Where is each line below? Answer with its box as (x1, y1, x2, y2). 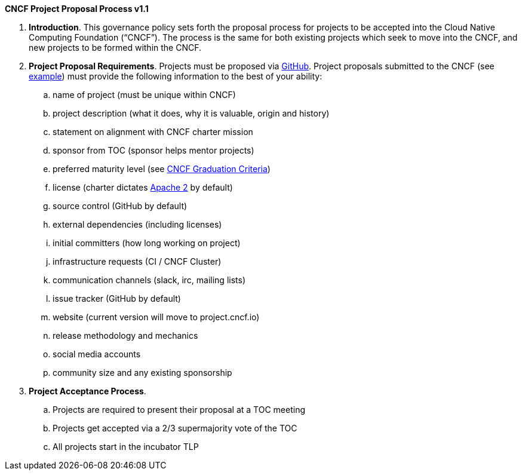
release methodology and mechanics (53, 330, 198, 341)
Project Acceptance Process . (29, 386, 146, 396)
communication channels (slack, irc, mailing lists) (53, 275, 245, 285)
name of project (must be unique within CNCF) (53, 90, 236, 100)
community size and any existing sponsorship (53, 367, 232, 378)
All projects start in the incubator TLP (53, 442, 199, 452)
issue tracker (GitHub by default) (53, 293, 181, 304)
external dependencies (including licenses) (53, 219, 222, 229)
